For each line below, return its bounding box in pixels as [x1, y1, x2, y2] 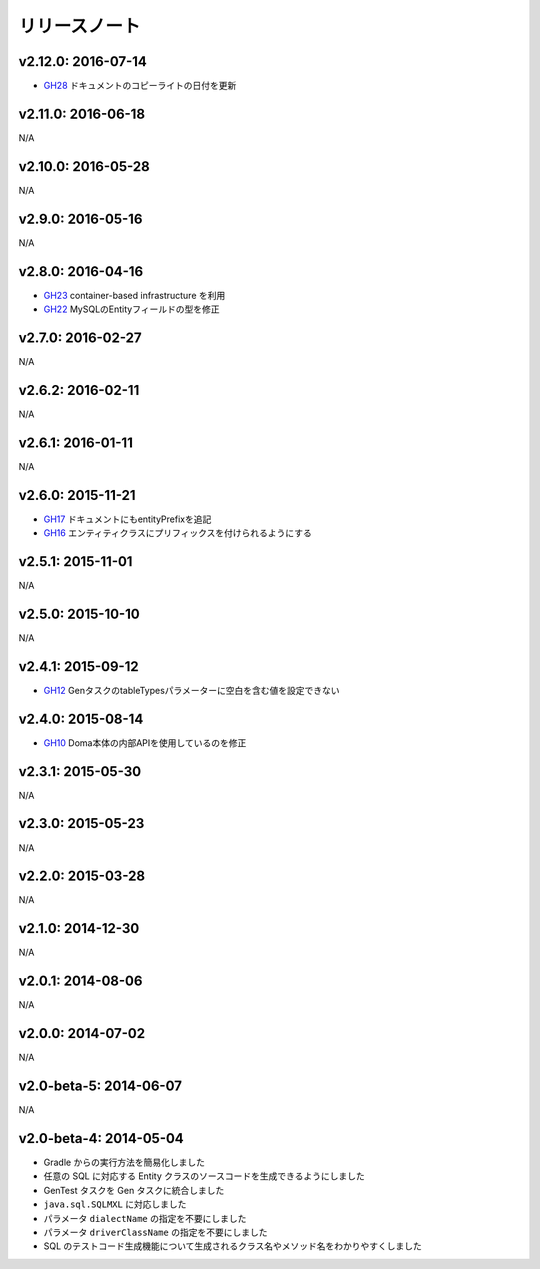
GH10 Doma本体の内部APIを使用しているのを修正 [43, 736, 247, 749]
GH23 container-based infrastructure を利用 [43, 289, 226, 301]
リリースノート [18, 15, 141, 37]
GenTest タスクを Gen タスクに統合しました [43, 1184, 225, 1196]
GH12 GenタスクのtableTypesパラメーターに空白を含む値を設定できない [43, 684, 340, 696]
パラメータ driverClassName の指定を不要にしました [43, 1226, 268, 1238]
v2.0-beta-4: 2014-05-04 [18, 1130, 184, 1147]
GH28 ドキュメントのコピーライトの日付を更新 [43, 80, 237, 92]
